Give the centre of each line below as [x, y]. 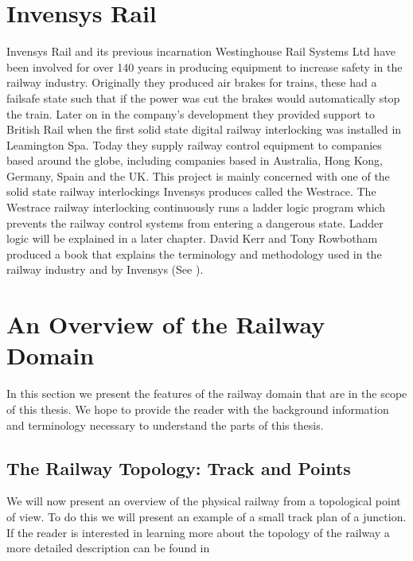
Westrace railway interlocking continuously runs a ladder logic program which [196, 207]
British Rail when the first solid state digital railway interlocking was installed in [204, 129]
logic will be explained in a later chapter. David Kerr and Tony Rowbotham [192, 238]
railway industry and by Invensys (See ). [105, 269]
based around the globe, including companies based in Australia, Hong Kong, [195, 160]
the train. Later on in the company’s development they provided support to [191, 113]
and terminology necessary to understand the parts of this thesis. [165, 425]
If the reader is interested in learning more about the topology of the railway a [198, 532]
